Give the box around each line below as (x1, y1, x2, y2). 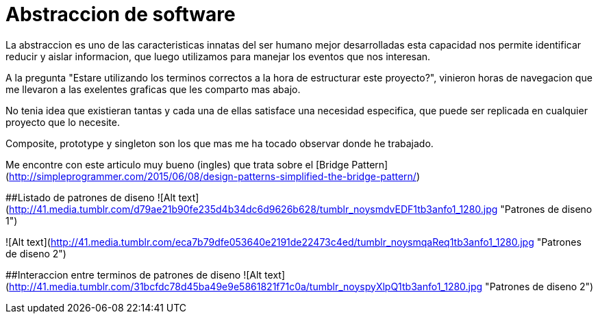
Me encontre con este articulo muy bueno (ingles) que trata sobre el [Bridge (5, 158, 349, 170)
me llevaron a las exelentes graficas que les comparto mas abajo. (5, 83, 301, 95)
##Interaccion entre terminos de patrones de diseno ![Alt (5, 268, 262, 281)
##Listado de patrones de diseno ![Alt (5, 191, 176, 203)
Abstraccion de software (5, 3, 236, 26)
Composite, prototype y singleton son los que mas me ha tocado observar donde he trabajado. (5, 137, 434, 149)
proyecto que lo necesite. (5, 116, 120, 128)
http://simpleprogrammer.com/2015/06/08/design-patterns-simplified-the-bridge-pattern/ (9, 170, 416, 182)
